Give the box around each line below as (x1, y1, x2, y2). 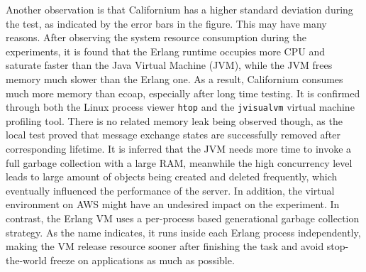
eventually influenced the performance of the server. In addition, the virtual (6, 183, 335, 197)
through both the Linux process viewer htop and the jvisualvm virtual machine (6, 99, 355, 114)
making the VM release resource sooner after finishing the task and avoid (6, 239, 324, 254)
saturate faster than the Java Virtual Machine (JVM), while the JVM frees (6, 58, 333, 72)
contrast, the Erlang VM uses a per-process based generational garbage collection (6, 210, 360, 225)
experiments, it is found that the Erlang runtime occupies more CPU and (6, 43, 325, 58)
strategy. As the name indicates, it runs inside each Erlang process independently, (6, 224, 361, 239)
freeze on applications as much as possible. (50, 252, 235, 267)
